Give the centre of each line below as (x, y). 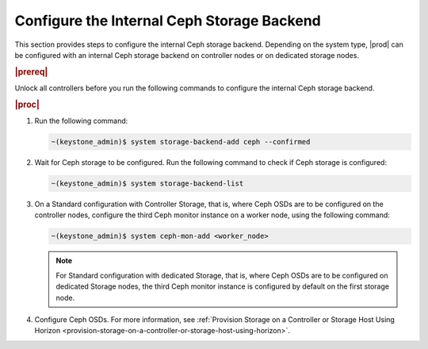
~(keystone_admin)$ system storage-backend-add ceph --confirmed (181, 142)
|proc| (27, 105)
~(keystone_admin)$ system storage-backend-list (147, 183)
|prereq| (31, 71)
